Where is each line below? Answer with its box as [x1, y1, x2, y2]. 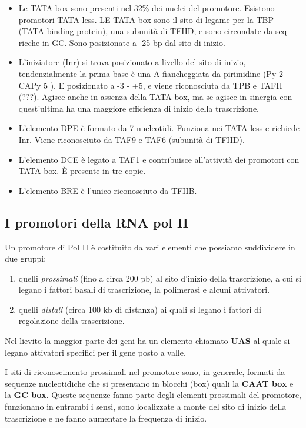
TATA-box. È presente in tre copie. [18, 165, 146, 177]
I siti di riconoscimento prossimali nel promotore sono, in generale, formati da [5, 366, 285, 378]
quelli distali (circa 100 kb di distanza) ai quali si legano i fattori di [18, 303, 261, 315]
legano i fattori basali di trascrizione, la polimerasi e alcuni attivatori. [18, 283, 270, 296]
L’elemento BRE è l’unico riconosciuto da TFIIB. [18, 184, 197, 196]
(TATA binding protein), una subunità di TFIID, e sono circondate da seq [18, 25, 287, 37]
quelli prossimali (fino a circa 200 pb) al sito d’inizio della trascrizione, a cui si [18, 272, 301, 284]
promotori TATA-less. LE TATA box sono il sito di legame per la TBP [18, 13, 274, 25]
